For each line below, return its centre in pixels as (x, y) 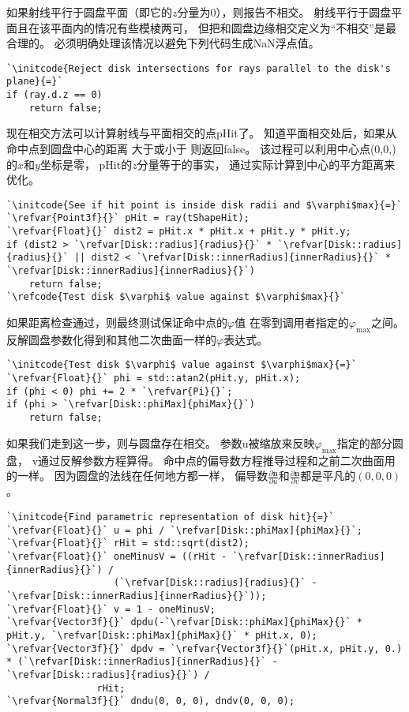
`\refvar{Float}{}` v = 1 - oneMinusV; (111, 609)
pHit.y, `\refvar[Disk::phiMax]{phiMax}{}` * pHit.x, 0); (162, 635)
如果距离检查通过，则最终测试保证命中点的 (117, 322)
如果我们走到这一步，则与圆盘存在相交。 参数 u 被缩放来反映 (161, 442)
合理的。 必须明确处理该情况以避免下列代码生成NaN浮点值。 (163, 43)
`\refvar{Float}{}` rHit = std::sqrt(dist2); (128, 543)
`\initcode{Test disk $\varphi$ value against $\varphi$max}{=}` (182, 365)
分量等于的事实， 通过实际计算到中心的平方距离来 (266, 164)
